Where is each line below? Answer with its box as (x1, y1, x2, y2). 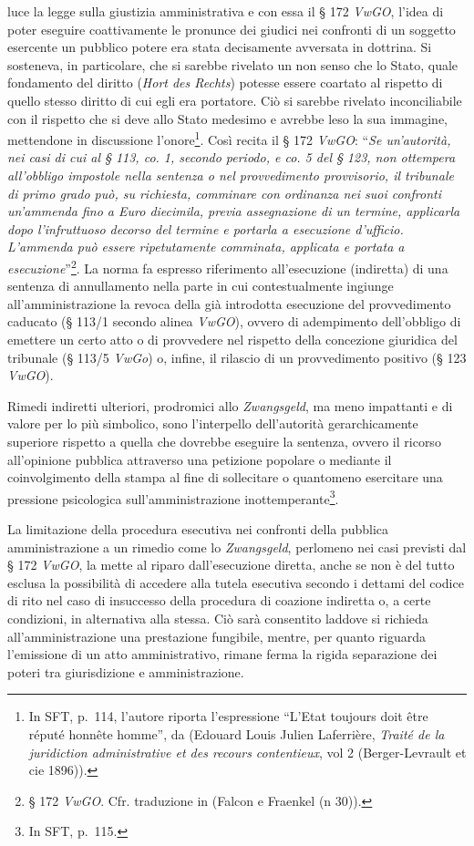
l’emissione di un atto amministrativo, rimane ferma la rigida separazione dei (7, 645, 438, 664)
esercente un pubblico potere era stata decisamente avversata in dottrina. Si (7, 37, 432, 57)
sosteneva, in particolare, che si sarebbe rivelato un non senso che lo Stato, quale (7, 55, 459, 74)
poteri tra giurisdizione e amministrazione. (7, 662, 244, 681)
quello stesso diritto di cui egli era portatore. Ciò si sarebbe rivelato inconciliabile (7, 90, 462, 109)
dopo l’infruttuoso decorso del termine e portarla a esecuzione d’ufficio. (7, 219, 404, 238)
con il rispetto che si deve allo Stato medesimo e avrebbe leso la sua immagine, (7, 108, 448, 128)
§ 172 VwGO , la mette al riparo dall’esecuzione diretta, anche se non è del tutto (7, 555, 455, 574)
